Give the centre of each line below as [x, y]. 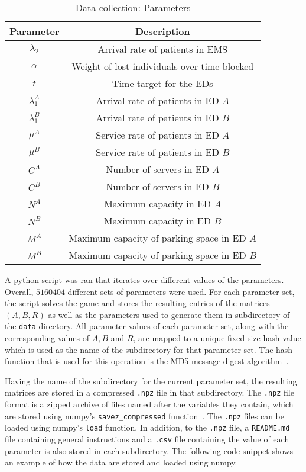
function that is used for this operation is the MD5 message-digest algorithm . [147, 361]
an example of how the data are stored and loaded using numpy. [121, 462]
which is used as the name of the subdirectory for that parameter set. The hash [149, 349]
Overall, [19, 291]
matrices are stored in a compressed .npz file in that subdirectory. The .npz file [149, 392]
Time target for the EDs [163, 83]
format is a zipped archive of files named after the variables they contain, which [149, 404]
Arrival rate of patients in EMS [163, 49]
